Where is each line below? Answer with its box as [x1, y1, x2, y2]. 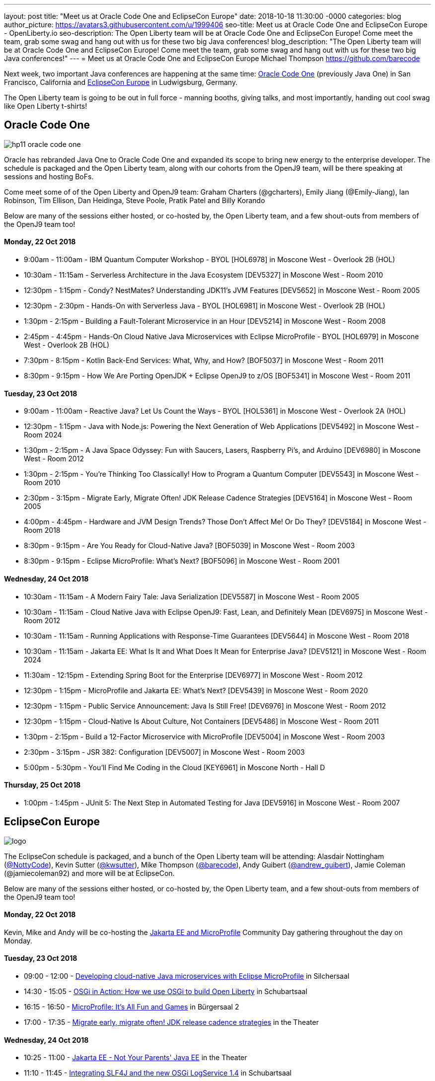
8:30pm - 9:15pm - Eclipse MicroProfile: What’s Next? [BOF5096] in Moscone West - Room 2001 [24, 557, 340, 566]
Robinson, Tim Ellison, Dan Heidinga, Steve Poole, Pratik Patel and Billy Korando [4, 196, 265, 205]
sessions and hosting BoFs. [4, 172, 94, 181]
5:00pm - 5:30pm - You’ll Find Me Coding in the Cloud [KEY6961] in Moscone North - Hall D [24, 763, 325, 772]
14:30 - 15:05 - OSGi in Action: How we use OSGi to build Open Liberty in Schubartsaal [24, 987, 307, 996]
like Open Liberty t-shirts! [4, 102, 87, 110]
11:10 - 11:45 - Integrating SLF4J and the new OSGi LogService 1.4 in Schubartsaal [24, 1069, 292, 1078]
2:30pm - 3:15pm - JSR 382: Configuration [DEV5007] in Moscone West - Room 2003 [24, 747, 305, 756]
